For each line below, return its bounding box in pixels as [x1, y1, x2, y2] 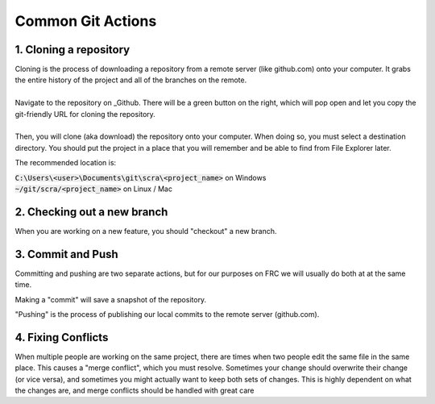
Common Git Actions [14, 12, 157, 30]
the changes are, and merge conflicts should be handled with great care [14, 385, 255, 395]
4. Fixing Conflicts [14, 331, 109, 344]
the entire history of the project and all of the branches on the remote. [14, 75, 247, 85]
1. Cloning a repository [14, 43, 130, 56]
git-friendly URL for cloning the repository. [14, 109, 156, 119]
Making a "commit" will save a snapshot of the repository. [14, 294, 207, 304]
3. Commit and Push [14, 247, 118, 261]
